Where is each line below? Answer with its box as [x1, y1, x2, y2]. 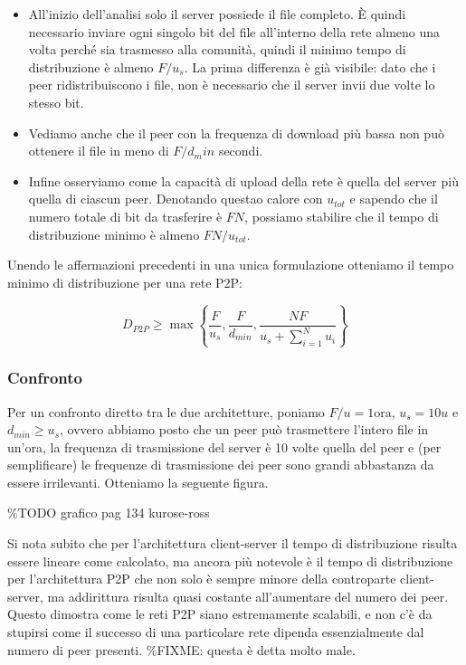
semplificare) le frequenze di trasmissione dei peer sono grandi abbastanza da [7, 455, 434, 474]
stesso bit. [28, 92, 84, 111]
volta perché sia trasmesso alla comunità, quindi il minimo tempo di [28, 40, 406, 59]
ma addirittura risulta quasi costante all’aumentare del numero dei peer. [47, 586, 449, 605]
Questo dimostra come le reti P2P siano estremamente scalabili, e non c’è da [7, 604, 433, 623]
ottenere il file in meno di [28, 141, 169, 160]
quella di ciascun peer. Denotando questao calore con [28, 189, 323, 208]
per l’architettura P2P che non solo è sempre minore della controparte [7, 569, 396, 588]
